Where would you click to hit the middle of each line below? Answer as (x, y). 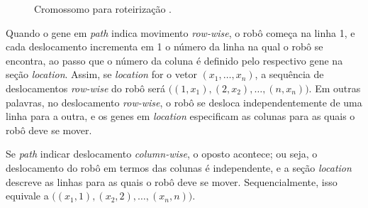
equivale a (27, 196)
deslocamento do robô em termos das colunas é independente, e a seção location (179, 167)
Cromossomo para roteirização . (103, 9)
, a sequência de (289, 74)
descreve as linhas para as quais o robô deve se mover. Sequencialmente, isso (172, 181)
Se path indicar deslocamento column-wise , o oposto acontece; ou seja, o (162, 154)
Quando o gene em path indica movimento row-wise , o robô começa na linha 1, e (180, 32)
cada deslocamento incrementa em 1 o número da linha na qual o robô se (165, 46)
